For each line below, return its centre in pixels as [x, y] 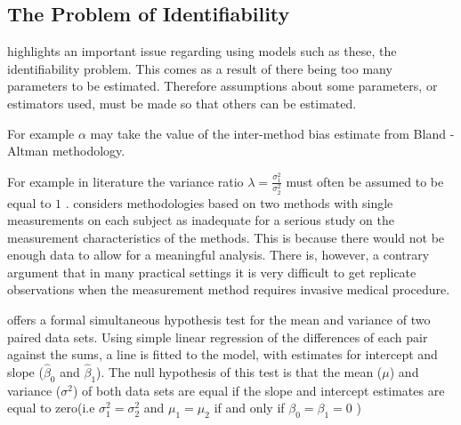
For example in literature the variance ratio [125, 181]
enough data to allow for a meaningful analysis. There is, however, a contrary [218, 255]
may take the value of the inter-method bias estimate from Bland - [272, 133]
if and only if [249, 408]
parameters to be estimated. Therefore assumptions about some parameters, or [222, 86]
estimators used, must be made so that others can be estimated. [182, 103]
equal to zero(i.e [51, 408]
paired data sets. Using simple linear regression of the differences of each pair [218, 337]
